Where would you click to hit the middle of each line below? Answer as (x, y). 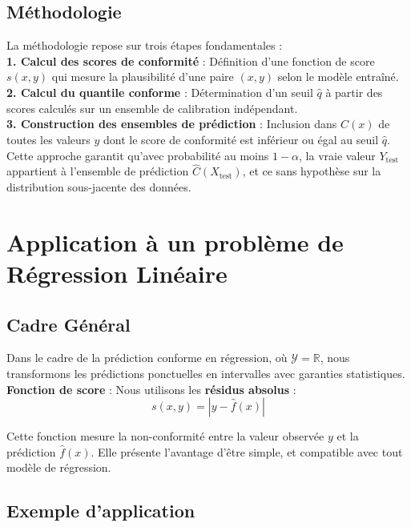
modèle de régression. (59, 467)
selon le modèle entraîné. (338, 76)
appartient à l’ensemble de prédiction (98, 171)
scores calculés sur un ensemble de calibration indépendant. (152, 108)
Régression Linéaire (117, 273)
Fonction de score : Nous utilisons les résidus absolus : (151, 389)
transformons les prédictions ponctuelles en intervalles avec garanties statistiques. (206, 373)
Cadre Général (68, 324)
